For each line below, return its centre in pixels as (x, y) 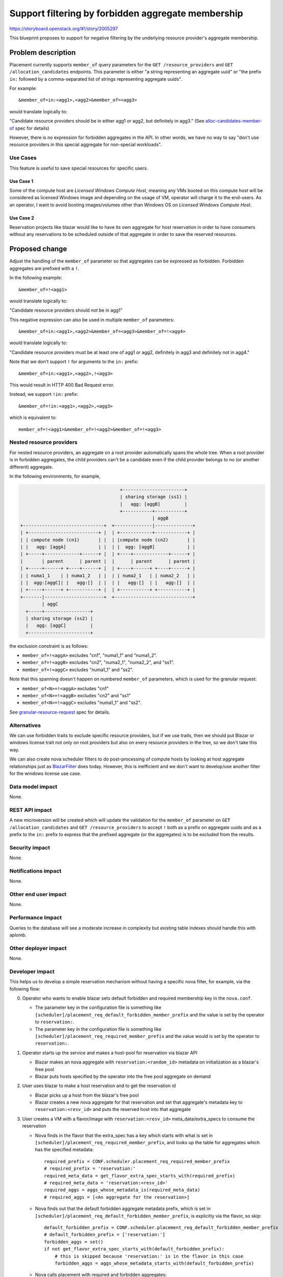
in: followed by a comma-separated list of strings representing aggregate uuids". (96, 79)
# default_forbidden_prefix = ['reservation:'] (105, 1235)
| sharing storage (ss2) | (60, 618)
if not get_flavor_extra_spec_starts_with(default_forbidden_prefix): (134, 1249)
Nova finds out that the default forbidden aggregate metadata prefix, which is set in (123, 1209)
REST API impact (31, 810)
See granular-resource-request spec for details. (60, 712)
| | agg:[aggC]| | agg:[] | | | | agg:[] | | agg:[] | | (108, 583)
